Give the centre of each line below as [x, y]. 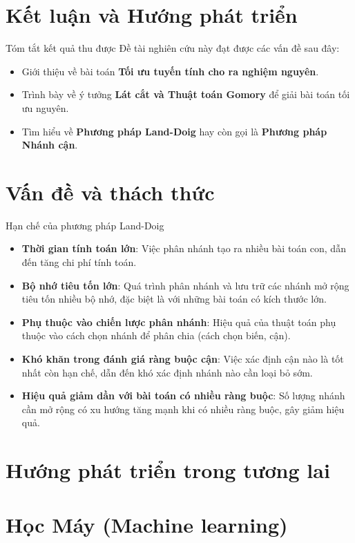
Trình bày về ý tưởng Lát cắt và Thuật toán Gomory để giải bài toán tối [186, 94]
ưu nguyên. [45, 107]
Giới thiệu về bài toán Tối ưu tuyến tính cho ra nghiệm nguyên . [170, 71]
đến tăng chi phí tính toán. [79, 262]
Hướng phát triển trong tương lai [168, 470]
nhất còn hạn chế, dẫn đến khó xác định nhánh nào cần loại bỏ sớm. [167, 372]
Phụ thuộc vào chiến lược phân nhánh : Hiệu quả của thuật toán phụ [179, 322]
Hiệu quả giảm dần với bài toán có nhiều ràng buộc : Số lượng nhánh [183, 396]
